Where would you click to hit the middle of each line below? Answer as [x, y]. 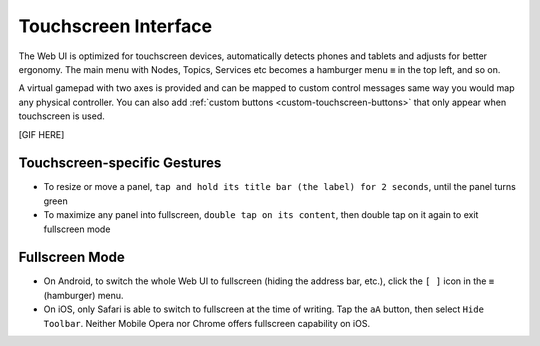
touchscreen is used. [61, 116]
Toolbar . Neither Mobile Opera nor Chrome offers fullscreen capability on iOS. [206, 323]
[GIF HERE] [41, 134]
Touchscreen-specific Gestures [120, 163]
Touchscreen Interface [115, 26]
